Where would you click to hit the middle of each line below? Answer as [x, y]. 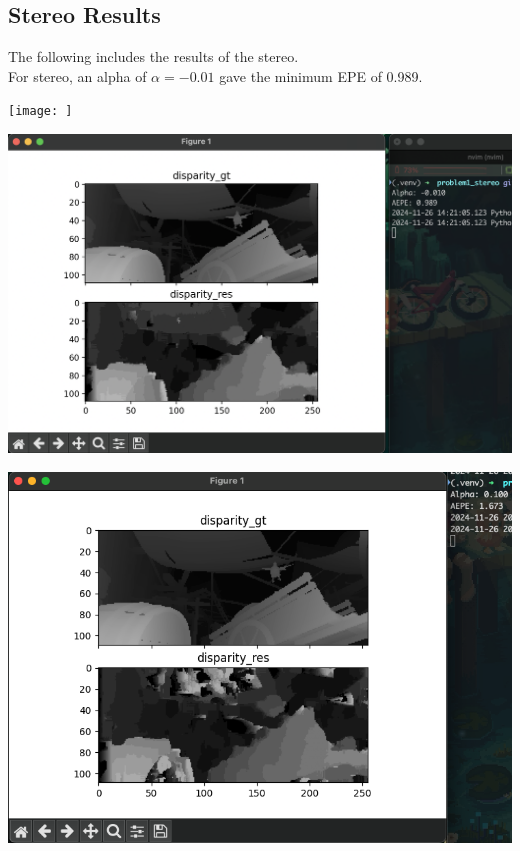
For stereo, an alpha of [77, 75]
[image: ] [40, 111]
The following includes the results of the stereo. [153, 56]
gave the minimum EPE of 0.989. [321, 75]
